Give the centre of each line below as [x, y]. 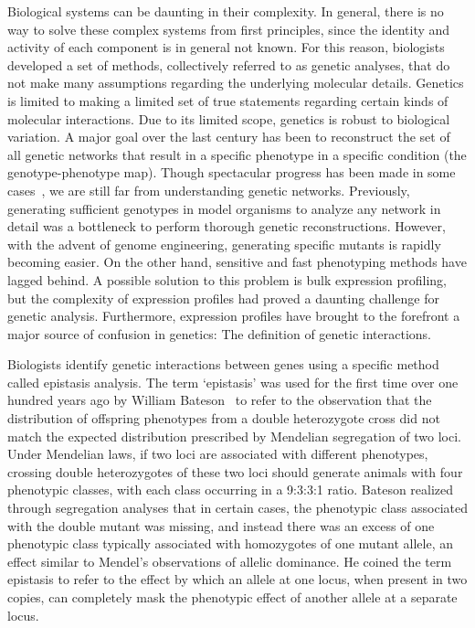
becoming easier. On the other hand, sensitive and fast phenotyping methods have [237, 262]
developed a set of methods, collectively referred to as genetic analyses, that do [229, 64]
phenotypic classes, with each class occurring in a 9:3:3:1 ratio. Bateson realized [231, 490]
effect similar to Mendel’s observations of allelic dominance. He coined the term [230, 561]
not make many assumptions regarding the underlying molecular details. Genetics [236, 83]
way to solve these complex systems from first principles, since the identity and [229, 29]
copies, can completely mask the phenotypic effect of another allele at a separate [232, 597]
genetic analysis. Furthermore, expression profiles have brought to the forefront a [234, 316]
